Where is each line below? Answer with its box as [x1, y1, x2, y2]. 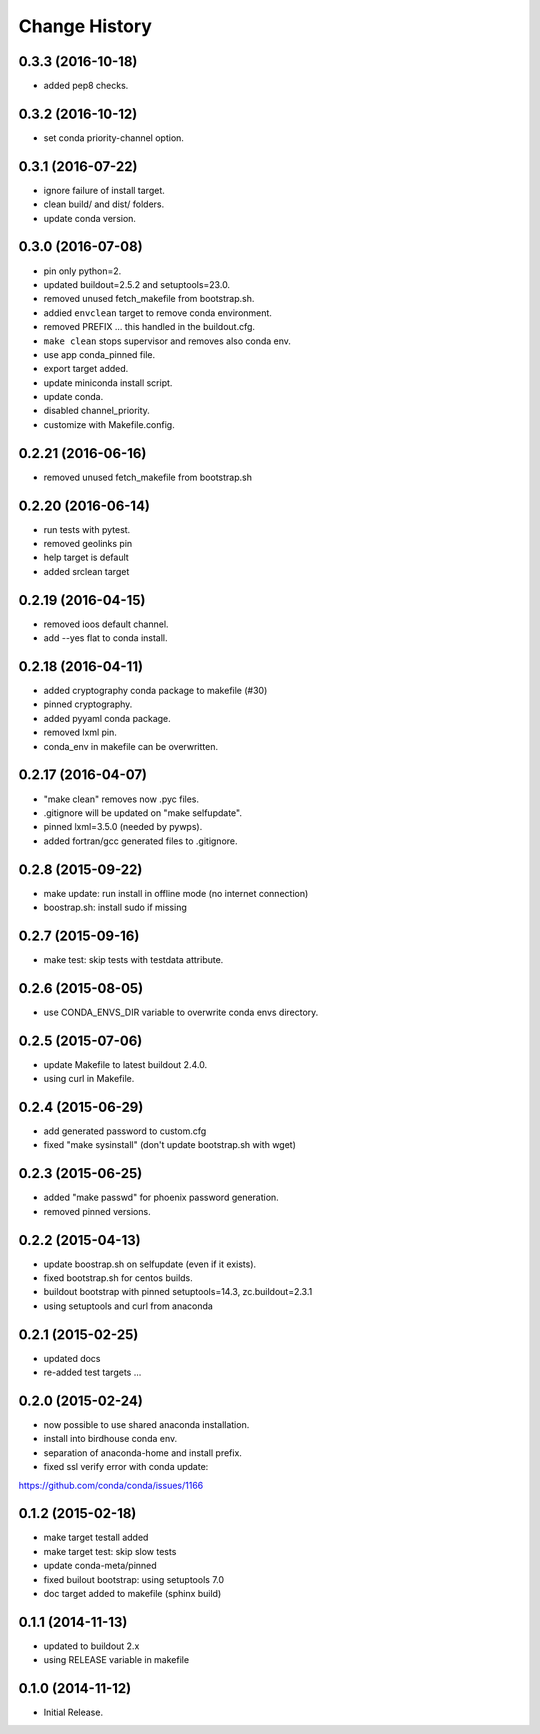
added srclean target [43, 565, 130, 577]
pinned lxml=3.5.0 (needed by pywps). [43, 821, 203, 833]
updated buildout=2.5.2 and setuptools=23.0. [43, 278, 230, 290]
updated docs [43, 1352, 101, 1364]
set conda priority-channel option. [43, 131, 185, 144]
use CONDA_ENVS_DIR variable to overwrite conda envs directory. [43, 1006, 319, 1018]
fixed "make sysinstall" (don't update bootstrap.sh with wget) [43, 1139, 297, 1151]
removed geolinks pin [43, 538, 133, 550]
